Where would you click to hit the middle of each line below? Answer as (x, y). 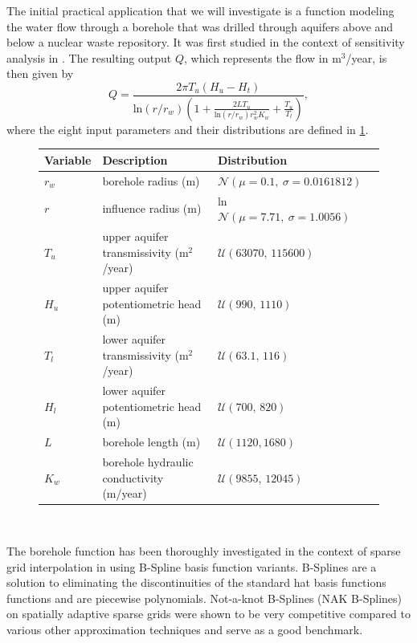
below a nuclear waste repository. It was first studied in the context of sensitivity (206, 42)
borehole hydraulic (148, 462)
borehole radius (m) (151, 180)
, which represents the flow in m (263, 57)
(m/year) (125, 493)
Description (135, 159)
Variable (68, 159)
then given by (40, 73)
